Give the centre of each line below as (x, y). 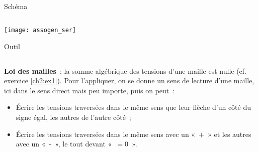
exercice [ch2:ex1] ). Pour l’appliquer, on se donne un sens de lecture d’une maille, (129, 81)
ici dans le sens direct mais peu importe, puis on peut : (90, 90)
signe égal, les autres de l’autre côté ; (73, 117)
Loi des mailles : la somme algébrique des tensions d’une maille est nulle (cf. (125, 70)
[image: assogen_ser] (40, 30)
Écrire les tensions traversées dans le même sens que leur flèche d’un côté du (133, 107)
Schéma (16, 6)
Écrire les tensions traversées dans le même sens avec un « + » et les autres (134, 134)
